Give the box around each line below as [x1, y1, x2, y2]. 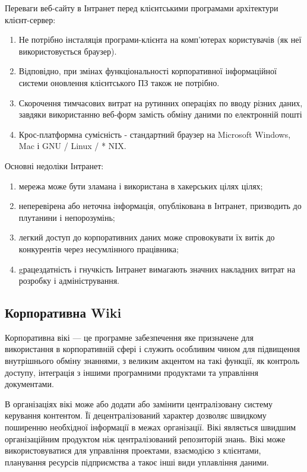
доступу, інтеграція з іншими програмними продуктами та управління [5, 366, 258, 378]
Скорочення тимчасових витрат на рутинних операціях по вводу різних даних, [18, 96, 303, 109]
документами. [5, 378, 54, 390]
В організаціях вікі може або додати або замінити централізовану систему [5, 397, 273, 410]
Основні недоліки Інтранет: [5, 159, 104, 172]
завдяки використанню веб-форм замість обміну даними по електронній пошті [18, 108, 302, 121]
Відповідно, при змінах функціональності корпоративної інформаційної [18, 65, 277, 77]
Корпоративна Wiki [5, 303, 122, 322]
